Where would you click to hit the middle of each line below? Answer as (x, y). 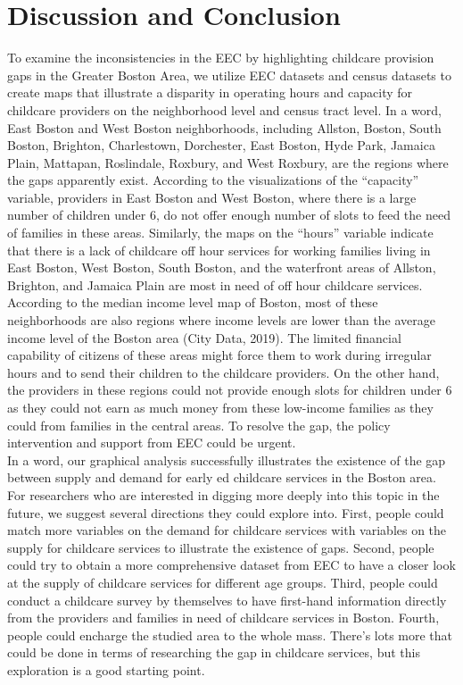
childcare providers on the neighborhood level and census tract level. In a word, (224, 109)
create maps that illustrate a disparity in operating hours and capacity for (210, 92)
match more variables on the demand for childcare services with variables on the (227, 530)
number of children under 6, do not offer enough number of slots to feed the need (229, 215)
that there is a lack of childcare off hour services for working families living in (219, 250)
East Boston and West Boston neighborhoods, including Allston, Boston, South (224, 127)
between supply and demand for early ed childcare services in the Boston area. (222, 477)
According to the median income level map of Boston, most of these (193, 302)
